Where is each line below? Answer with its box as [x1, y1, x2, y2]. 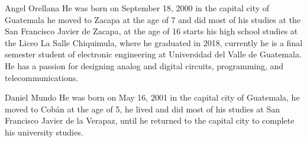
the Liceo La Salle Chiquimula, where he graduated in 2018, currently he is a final [5, 36, 303, 49]
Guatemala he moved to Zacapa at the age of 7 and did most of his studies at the [5, 13, 301, 25]
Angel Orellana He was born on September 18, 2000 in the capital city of [5, 2, 270, 14]
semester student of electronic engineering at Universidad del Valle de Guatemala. [5, 48, 302, 60]
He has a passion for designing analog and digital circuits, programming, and [5, 59, 284, 72]
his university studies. [5, 125, 83, 138]
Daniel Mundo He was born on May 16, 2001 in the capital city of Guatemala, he [5, 91, 300, 104]
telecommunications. [5, 71, 79, 83]
